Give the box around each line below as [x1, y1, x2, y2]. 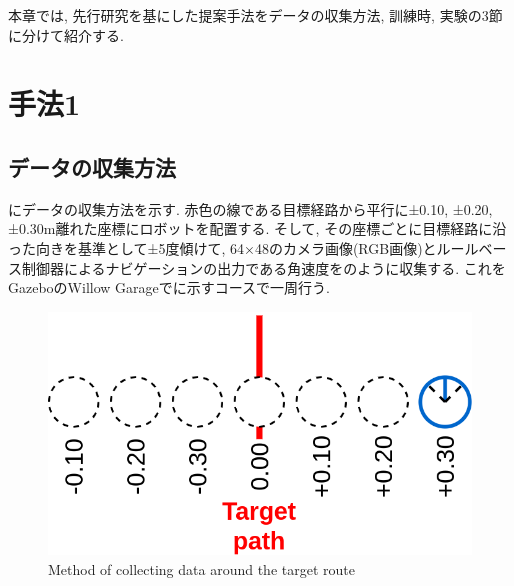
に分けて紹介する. [8, 24, 124, 45]
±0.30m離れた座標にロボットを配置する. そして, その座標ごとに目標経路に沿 [8, 218, 507, 239]
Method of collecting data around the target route [48, 558, 355, 579]
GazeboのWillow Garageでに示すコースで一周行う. [8, 277, 330, 298]
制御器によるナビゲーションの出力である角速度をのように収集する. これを [21, 257, 506, 278]
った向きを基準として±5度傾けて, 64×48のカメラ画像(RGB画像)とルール [8, 237, 479, 258]
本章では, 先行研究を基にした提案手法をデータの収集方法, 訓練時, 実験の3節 [8, 5, 503, 25]
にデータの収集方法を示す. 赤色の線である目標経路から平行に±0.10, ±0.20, [8, 198, 493, 219]
